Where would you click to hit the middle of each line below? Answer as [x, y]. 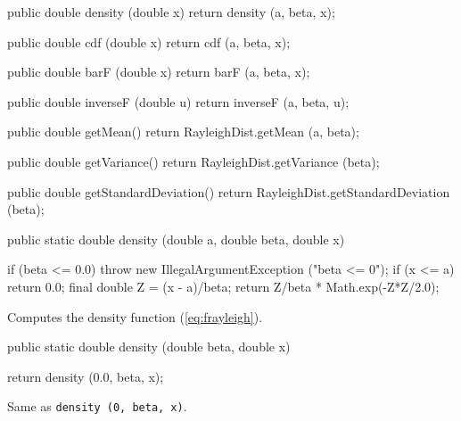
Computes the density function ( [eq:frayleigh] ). [135, 316]
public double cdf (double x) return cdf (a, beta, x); [149, 41]
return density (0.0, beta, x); [86, 376]
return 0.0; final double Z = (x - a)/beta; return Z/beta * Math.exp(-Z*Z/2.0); [223, 286]
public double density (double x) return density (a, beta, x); [171, 12]
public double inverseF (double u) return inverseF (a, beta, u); [178, 101]
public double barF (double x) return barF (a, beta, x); [159, 72]
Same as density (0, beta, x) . [97, 406]
